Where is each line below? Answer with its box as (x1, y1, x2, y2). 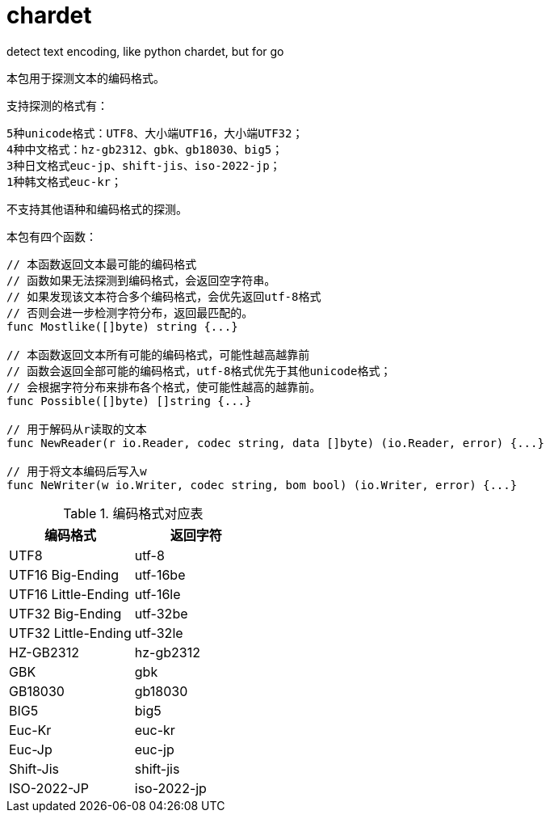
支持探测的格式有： (6, 98, 108, 112)
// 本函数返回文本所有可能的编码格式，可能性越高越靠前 (6, 348, 310, 361)
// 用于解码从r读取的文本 (6, 422, 147, 436)
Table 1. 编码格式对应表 (63, 504, 204, 521)
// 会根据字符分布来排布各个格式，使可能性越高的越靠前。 (6, 380, 321, 394)
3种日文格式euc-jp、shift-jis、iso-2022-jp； (6, 158, 281, 172)
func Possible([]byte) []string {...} (6, 394, 252, 407)
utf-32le (134, 624, 183, 641)
